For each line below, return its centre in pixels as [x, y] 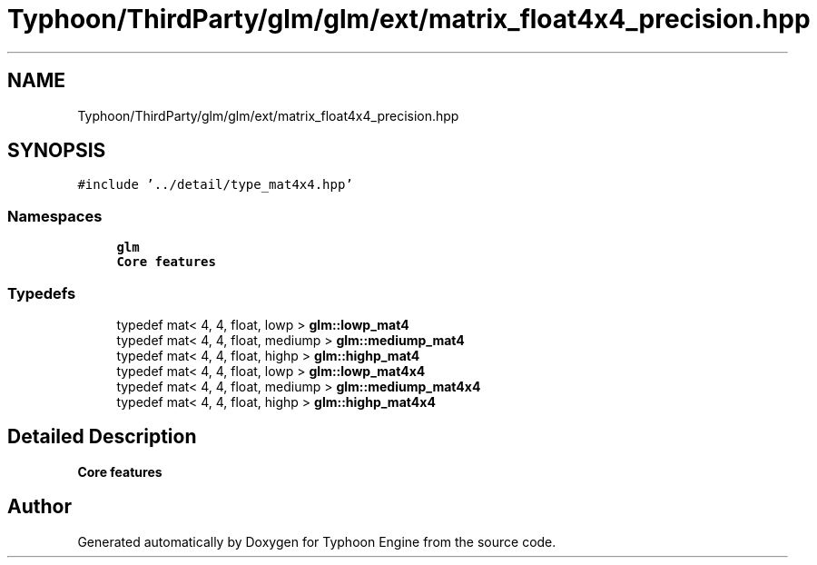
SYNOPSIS [57, 151]
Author [39, 507]
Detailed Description [102, 437]
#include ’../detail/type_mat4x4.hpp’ [215, 185]
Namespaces [55, 216]
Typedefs [42, 293]
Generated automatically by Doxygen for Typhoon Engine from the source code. [317, 541]
